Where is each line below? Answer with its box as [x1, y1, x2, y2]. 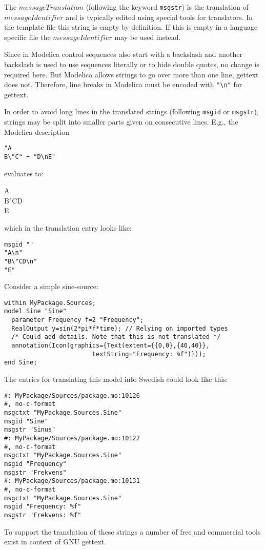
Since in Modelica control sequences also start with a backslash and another [4, 49, 242, 59]
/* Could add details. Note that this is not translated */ [11, 333, 221, 341]
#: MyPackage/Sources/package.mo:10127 [4, 434, 140, 442]
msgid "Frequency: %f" [4, 503, 81, 511]
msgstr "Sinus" [4, 426, 56, 434]
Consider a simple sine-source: [4, 281, 98, 292]
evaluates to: [4, 168, 44, 178]
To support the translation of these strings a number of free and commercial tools [4, 526, 261, 537]
